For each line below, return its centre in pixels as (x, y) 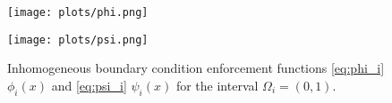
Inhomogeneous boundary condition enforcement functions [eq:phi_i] (196, 68)
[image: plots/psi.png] (78, 40)
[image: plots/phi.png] (78, 12)
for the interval (217, 85)
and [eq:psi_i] (89, 85)
